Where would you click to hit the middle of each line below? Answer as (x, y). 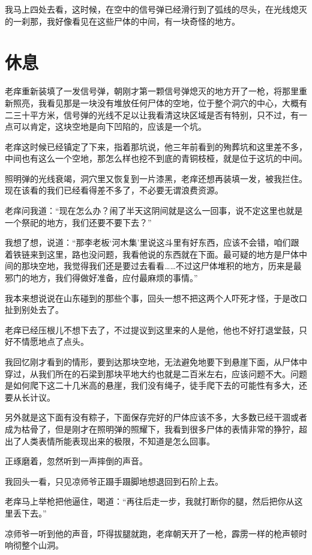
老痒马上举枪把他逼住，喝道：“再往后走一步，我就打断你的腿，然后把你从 (150, 501)
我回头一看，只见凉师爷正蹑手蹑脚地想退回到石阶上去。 (114, 481)
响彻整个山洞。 (34, 545)
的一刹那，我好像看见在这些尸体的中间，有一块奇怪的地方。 (122, 21)
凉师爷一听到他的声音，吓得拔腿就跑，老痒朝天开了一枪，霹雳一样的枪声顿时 (156, 533)
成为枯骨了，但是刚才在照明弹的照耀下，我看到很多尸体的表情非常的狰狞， (152, 429)
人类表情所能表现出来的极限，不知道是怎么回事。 (118, 441)
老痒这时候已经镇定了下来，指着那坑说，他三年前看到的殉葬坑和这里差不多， (156, 146)
